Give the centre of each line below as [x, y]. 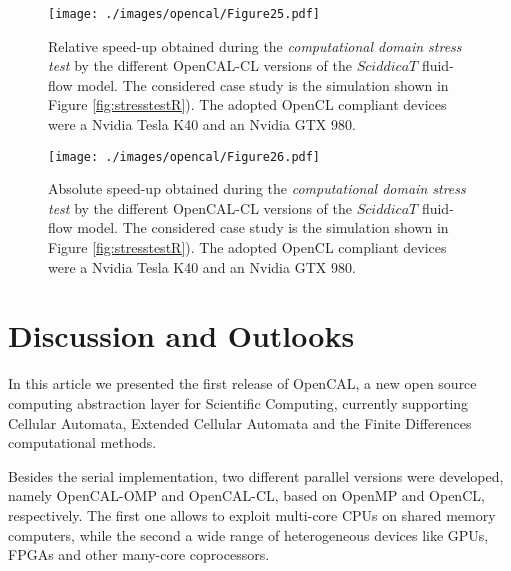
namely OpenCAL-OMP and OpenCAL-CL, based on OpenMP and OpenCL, [246, 495]
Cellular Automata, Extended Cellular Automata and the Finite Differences [240, 422]
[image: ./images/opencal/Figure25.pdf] [184, 14]
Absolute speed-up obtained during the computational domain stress [257, 188]
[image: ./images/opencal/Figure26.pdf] [184, 156]
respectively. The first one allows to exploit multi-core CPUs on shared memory [252, 514]
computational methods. [82, 442]
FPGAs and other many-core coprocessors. [139, 554]
